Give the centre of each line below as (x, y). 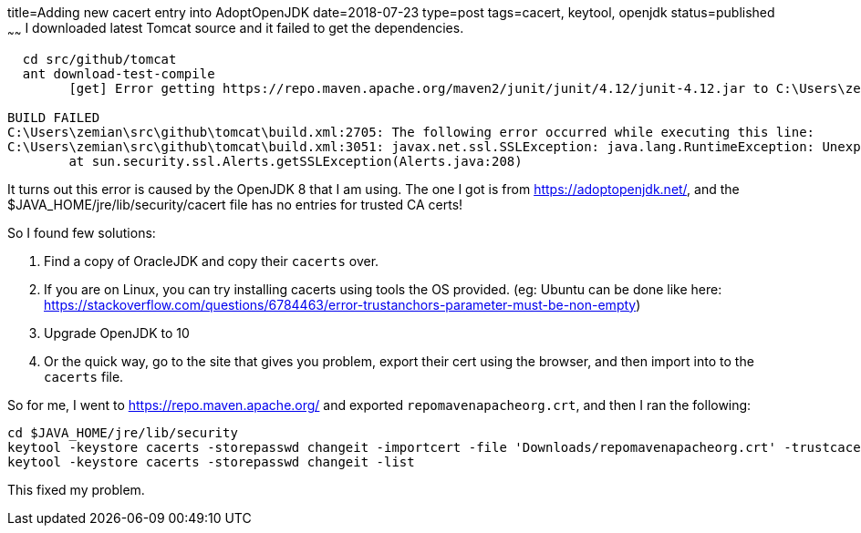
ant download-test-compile (119, 73)
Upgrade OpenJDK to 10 (117, 333)
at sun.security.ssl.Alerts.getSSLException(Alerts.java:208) (296, 161)
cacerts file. (84, 376)
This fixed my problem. (76, 489)
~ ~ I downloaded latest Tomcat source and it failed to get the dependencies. (236, 30)
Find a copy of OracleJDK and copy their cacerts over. (212, 261)
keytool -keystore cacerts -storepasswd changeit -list (211, 461)
